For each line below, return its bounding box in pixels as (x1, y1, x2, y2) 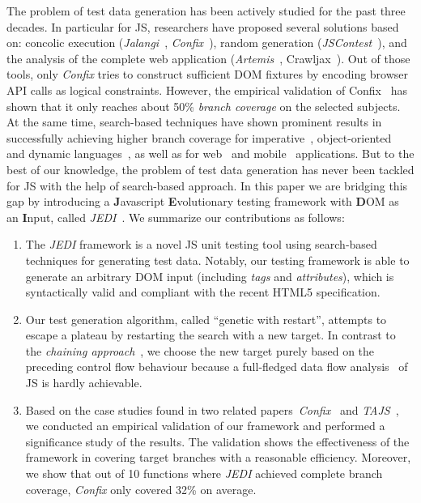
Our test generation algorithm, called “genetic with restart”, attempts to (25, 310, 387, 327)
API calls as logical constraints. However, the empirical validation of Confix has (6, 81, 407, 98)
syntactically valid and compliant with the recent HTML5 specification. (25, 283, 381, 301)
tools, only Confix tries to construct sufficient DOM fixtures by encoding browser (6, 66, 409, 83)
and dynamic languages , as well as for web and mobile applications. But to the (6, 145, 415, 162)
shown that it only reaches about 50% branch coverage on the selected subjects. (6, 97, 401, 114)
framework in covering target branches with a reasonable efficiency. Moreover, (25, 449, 411, 466)
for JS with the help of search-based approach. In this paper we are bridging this (6, 177, 408, 194)
